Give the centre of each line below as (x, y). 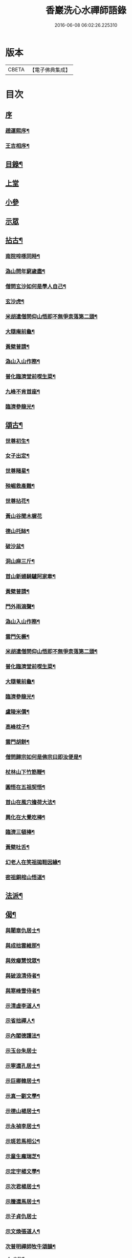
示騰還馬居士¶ (23, 1202)
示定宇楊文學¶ (23, 1171)
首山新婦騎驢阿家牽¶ (31, 576)
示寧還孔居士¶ (23, 1066)
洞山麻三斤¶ (20, 561)
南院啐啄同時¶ (23, 256)
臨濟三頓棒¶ (20, 832)
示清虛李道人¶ (23, 1005)
